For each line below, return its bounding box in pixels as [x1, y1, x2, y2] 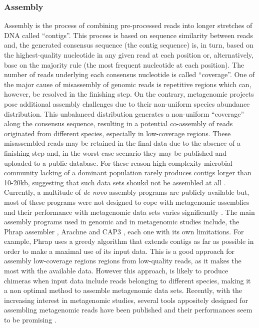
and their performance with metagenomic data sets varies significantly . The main [4, 206, 255, 217]
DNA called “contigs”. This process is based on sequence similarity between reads [4, 30, 253, 40]
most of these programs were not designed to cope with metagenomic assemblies [4, 196, 249, 207]
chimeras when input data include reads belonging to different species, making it [4, 275, 251, 285]
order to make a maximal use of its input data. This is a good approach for [4, 245, 234, 256]
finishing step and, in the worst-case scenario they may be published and [4, 147, 227, 158]
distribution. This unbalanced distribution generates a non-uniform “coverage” [4, 108, 244, 119]
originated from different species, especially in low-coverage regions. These [4, 128, 231, 138]
